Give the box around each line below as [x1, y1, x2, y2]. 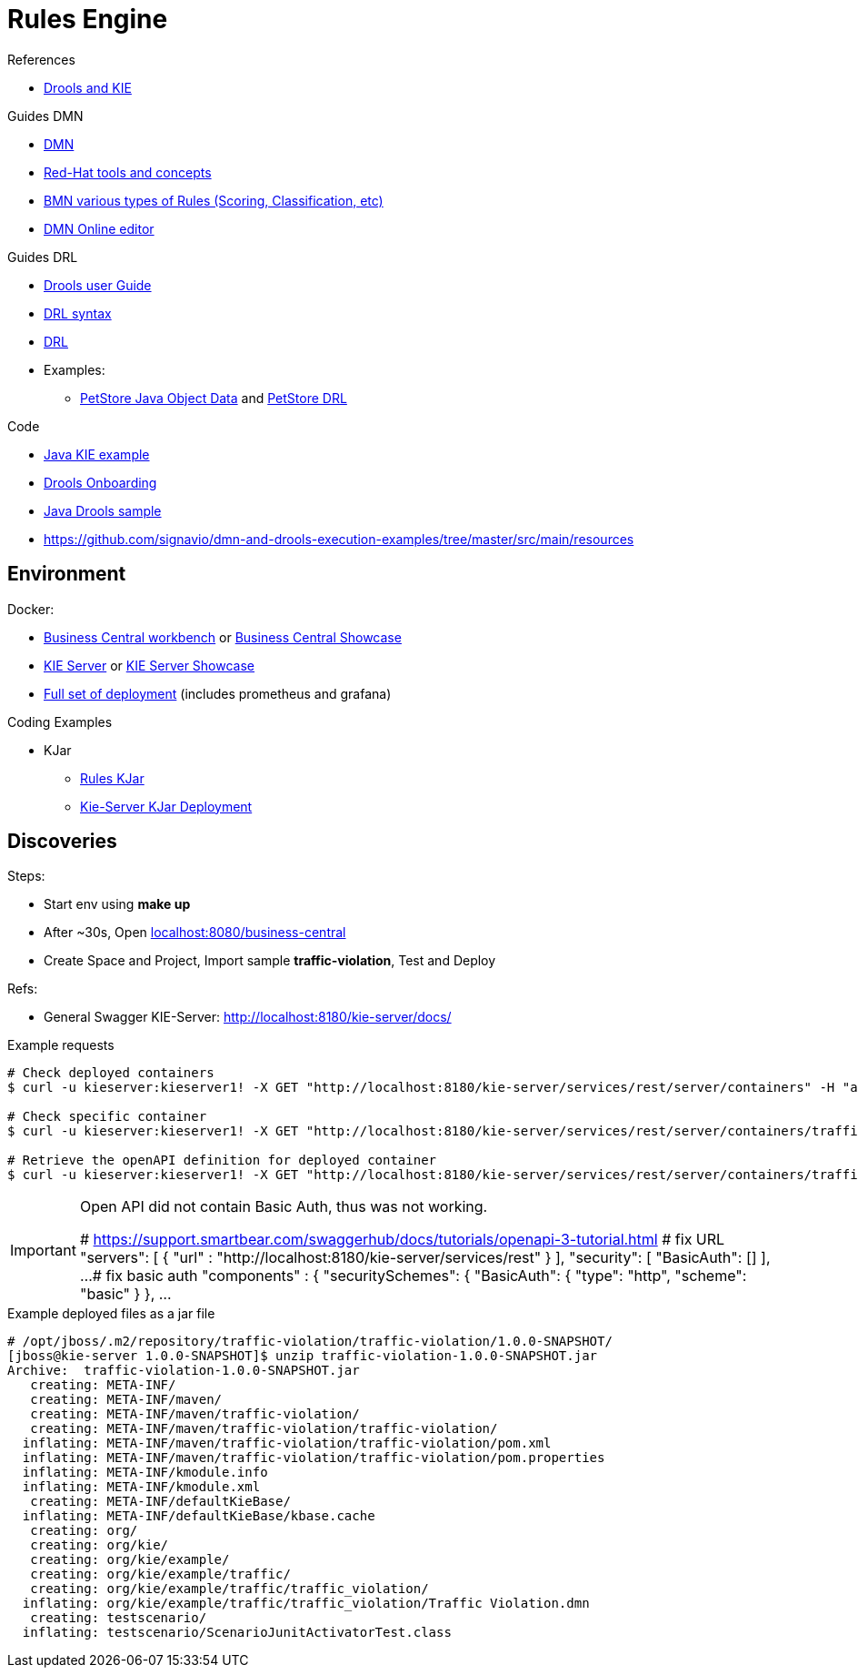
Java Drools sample [44, 502, 162, 519]
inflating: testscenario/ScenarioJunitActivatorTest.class [22, 1625, 452, 1640]
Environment [7, 562, 126, 586]
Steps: [7, 868, 45, 884]
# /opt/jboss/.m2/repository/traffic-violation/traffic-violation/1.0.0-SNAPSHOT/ [7, 1334, 613, 1349]
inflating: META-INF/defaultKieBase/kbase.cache [22, 1509, 375, 1524]
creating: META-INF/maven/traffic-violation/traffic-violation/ [30, 1421, 498, 1437]
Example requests [7, 1037, 115, 1054]
